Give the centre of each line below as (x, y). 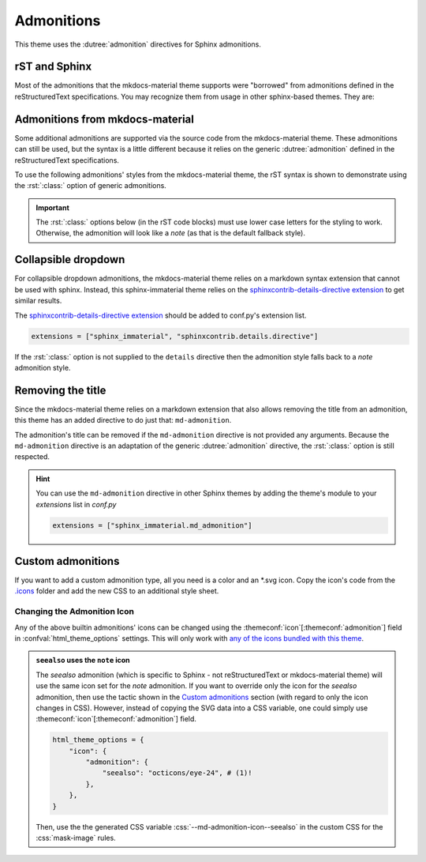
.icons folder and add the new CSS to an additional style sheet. (117, 591)
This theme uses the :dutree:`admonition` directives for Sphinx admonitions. (138, 44)
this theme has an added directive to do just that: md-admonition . (123, 420)
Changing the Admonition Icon (74, 612)
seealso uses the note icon (83, 661)
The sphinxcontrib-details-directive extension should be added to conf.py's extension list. (161, 315)
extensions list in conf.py (76, 504)
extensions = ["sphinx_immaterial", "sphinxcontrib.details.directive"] (175, 336)
